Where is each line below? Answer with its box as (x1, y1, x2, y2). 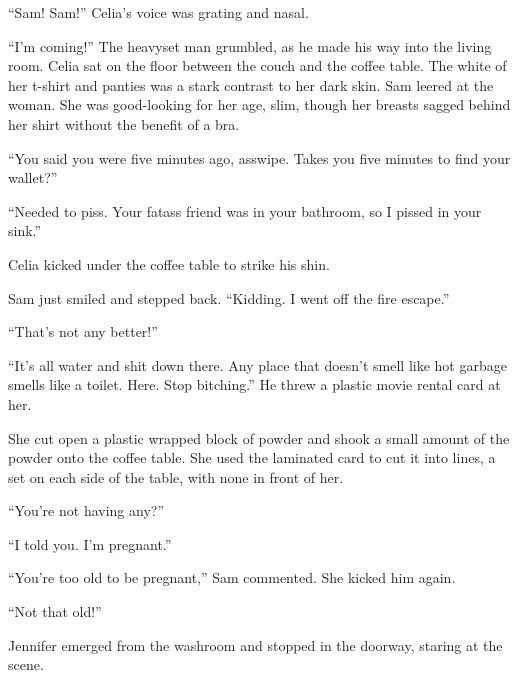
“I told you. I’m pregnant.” (8, 533, 172, 554)
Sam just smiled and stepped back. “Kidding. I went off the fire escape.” (8, 287, 450, 308)
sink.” (8, 220, 42, 241)
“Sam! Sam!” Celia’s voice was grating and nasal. (8, 2, 309, 22)
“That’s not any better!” (8, 321, 158, 342)
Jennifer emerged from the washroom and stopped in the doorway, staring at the (8, 634, 503, 655)
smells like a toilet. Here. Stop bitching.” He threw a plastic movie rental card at (8, 374, 501, 395)
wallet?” (8, 167, 58, 188)
